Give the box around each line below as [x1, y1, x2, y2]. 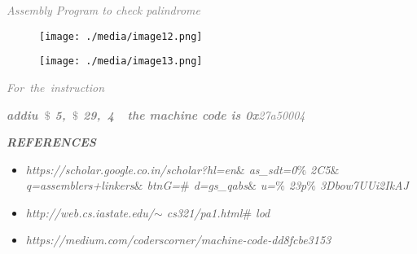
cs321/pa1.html [166, 204, 243, 221]
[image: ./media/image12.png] [39, 30, 203, 42]
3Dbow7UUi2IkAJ [319, 177, 409, 194]
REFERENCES [7, 134, 96, 151]
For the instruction [7, 78, 105, 95]
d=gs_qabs [193, 177, 248, 194]
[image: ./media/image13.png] [39, 55, 203, 68]
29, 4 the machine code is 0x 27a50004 [82, 106, 305, 123]
